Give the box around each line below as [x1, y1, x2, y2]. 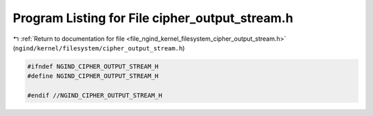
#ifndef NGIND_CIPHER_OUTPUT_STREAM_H [27, 62, 159, 70]
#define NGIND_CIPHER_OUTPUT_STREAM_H [27, 72, 159, 80]
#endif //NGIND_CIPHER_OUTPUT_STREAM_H [27, 92, 162, 99]
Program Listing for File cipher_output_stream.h [12, 10, 294, 26]
